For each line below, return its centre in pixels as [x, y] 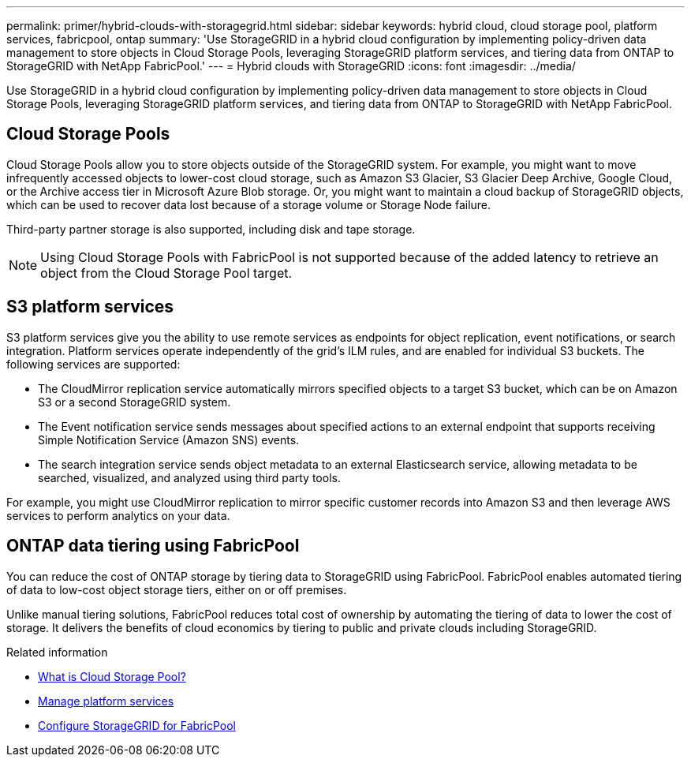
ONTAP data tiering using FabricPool [153, 546]
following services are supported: [93, 364]
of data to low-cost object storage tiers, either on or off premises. [177, 589]
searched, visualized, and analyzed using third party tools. [189, 477]
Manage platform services [106, 701]
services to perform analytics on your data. [118, 515]
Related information [57, 652]
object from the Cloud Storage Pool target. [166, 273]
